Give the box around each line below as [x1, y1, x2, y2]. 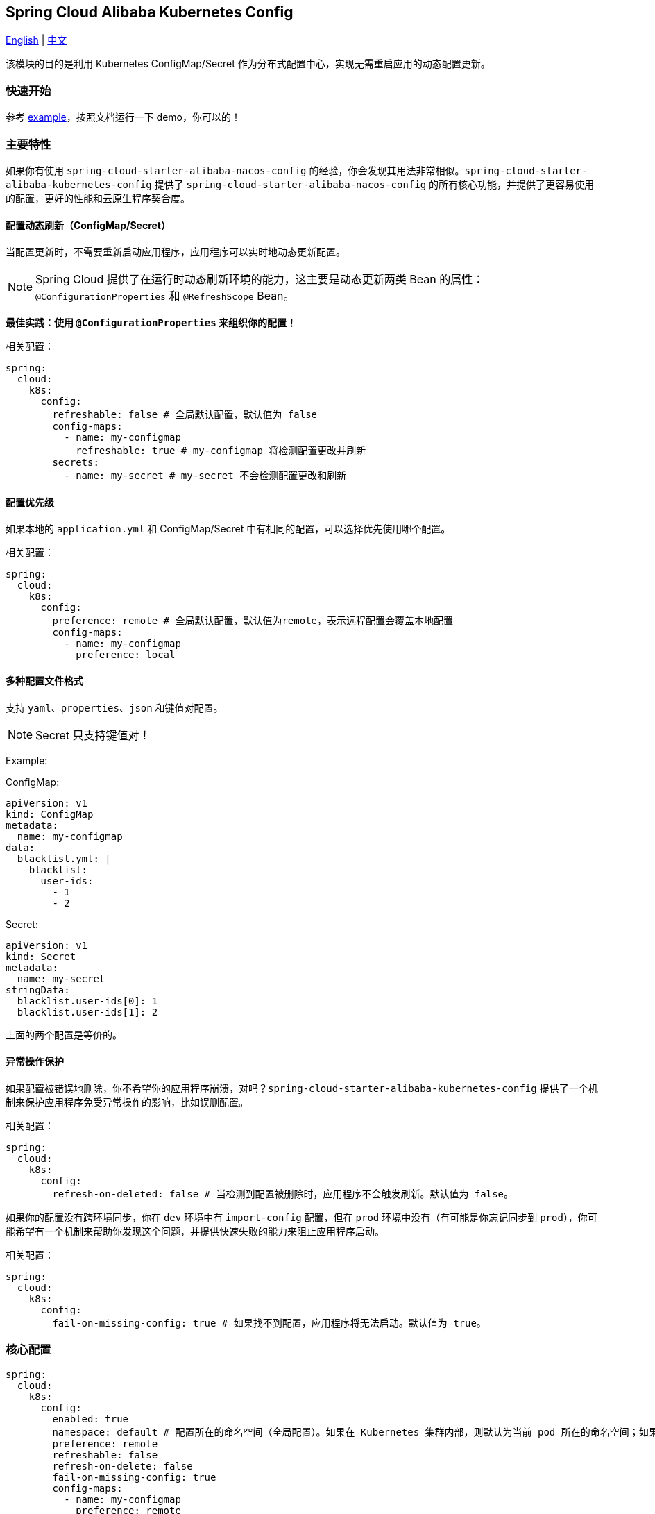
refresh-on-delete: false [52, 1460, 193, 1472]
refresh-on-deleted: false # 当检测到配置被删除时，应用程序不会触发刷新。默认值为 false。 [52, 1188, 514, 1200]
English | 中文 [6, 34, 67, 47]
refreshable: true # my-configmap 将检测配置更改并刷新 [76, 445, 366, 457]
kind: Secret [6, 950, 76, 962]
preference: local [76, 649, 176, 661]
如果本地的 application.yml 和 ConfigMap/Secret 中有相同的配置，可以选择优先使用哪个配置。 [6, 523, 451, 535]
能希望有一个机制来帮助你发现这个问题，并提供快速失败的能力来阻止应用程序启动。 [6, 1225, 384, 1237]
